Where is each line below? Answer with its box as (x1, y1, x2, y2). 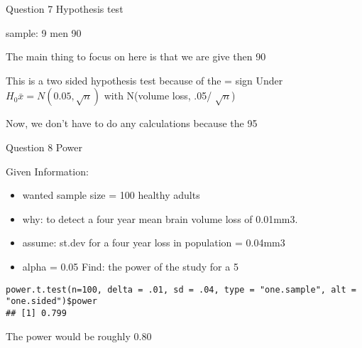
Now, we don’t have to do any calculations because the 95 (6, 116, 258, 131)
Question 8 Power (6, 139, 83, 154)
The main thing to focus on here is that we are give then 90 (6, 49, 266, 64)
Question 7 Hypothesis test (6, 1, 124, 16)
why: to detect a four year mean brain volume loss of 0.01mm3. (22, 211, 298, 226)
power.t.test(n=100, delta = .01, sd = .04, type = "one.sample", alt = (6, 284, 356, 295)
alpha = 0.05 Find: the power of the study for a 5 (22, 259, 238, 273)
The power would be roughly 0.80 (6, 328, 152, 343)
